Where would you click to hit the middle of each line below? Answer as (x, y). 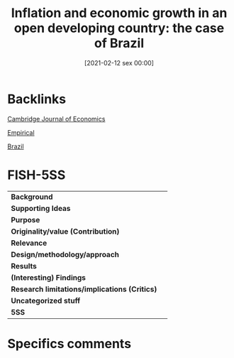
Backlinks (37, 99)
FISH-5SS (37, 175)
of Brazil (119, 43)
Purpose (26, 219)
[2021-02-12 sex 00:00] (119, 63)
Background (32, 197)
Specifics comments (69, 343)
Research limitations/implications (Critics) (84, 289)
